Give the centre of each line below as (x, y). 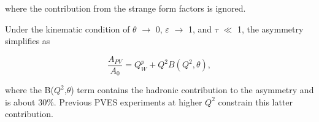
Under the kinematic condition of (67, 29)
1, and (200, 29)
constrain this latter (256, 101)
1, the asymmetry (270, 29)
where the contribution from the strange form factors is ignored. (125, 8)
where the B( (29, 90)
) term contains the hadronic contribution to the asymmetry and (192, 90)
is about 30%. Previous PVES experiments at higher (104, 101)
